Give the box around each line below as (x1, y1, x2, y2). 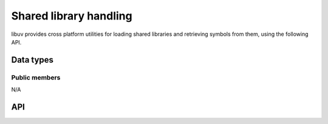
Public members (11, 73, 61, 81)
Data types (11, 55, 54, 65)
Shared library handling (11, 9, 133, 22)
